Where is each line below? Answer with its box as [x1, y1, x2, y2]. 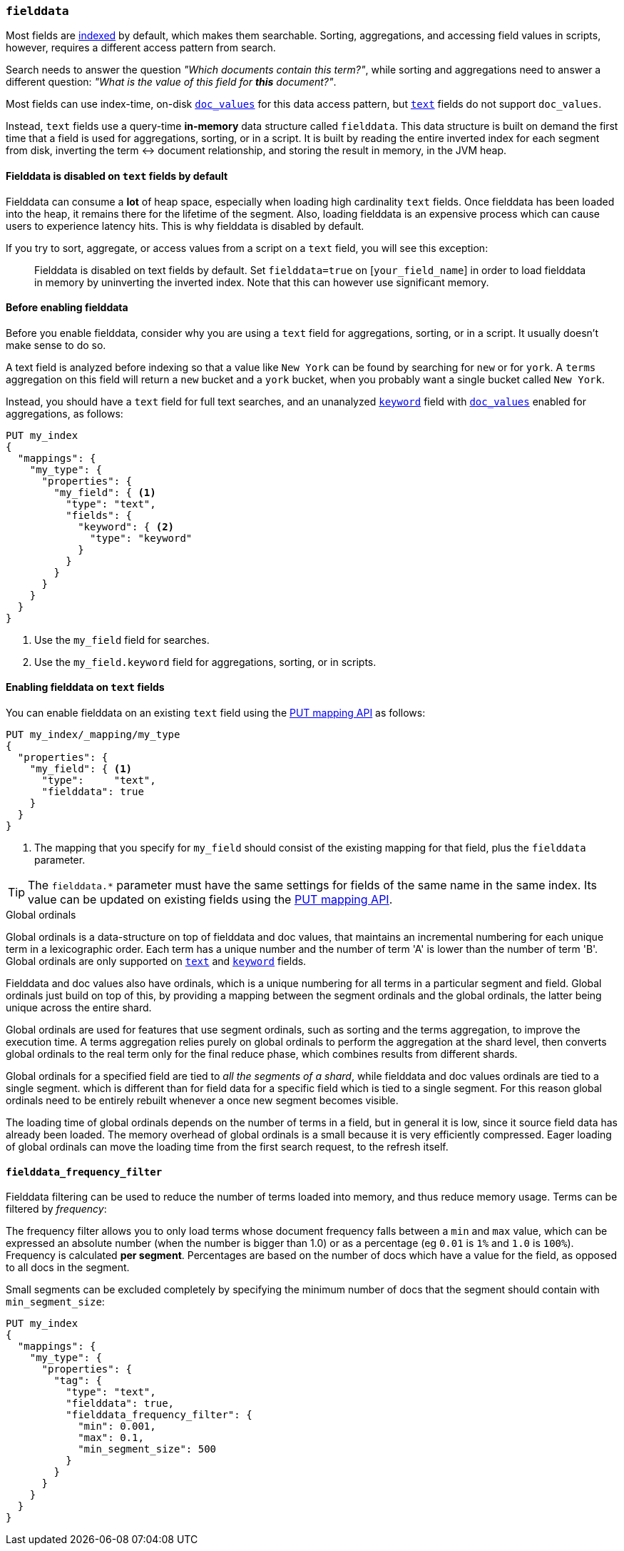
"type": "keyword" [90, 532, 193, 544]
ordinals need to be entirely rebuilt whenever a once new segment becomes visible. [6, 1094, 399, 1107]
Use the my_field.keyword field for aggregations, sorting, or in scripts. [34, 655, 377, 668]
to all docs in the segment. [6, 1261, 130, 1274]
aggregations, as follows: [6, 407, 123, 420]
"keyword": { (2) [78, 520, 175, 532]
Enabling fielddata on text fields [6, 681, 165, 694]
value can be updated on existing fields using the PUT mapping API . [28, 892, 393, 907]
